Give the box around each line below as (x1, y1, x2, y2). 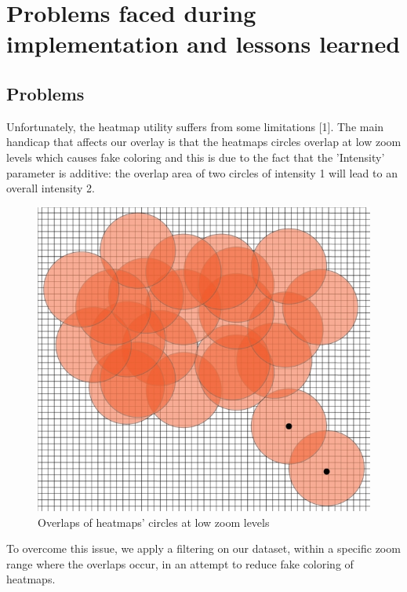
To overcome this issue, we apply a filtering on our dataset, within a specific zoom (6, 540, 401, 557)
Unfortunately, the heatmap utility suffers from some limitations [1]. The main (6, 118, 384, 134)
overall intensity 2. (6, 180, 95, 196)
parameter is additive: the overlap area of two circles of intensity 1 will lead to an (6, 164, 398, 181)
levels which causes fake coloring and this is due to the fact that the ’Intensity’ (6, 148, 385, 165)
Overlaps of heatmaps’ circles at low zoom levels (38, 513, 270, 530)
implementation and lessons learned (6, 27, 401, 60)
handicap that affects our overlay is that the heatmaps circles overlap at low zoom (6, 133, 402, 150)
